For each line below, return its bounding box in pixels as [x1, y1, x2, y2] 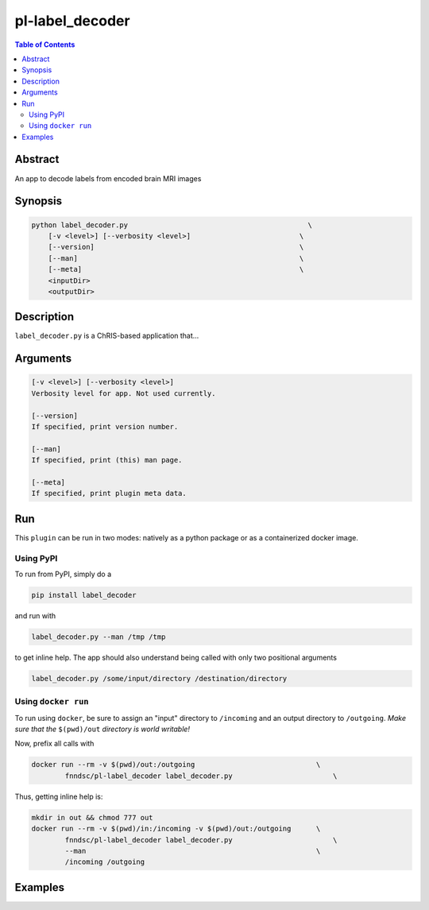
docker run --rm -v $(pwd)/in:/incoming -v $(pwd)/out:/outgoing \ [31, 824, 321, 834]
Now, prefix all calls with [14, 739, 95, 749]
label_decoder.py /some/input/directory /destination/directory [31, 674, 288, 683]
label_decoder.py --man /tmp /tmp [31, 632, 166, 641]
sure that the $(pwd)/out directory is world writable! [14, 724, 191, 734]
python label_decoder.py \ [31, 220, 313, 230]
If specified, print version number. [31, 422, 179, 431]
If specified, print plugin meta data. [31, 489, 187, 498]
